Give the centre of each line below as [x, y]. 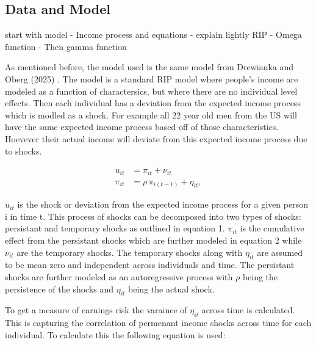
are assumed [280, 252]
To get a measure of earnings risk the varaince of [96, 310]
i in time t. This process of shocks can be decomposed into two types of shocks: [153, 216]
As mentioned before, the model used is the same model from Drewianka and [149, 67]
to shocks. [23, 151]
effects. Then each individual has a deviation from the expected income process [153, 103]
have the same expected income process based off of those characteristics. [142, 127]
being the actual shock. [171, 289]
